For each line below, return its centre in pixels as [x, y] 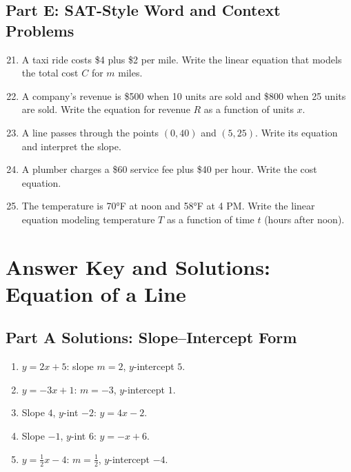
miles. [130, 73]
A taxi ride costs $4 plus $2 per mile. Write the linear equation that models [182, 59]
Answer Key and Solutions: [138, 266]
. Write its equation [297, 132]
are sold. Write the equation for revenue [106, 109]
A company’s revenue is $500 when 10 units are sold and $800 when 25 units [184, 95]
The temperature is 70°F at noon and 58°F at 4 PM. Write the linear [168, 206]
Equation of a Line [96, 293]
